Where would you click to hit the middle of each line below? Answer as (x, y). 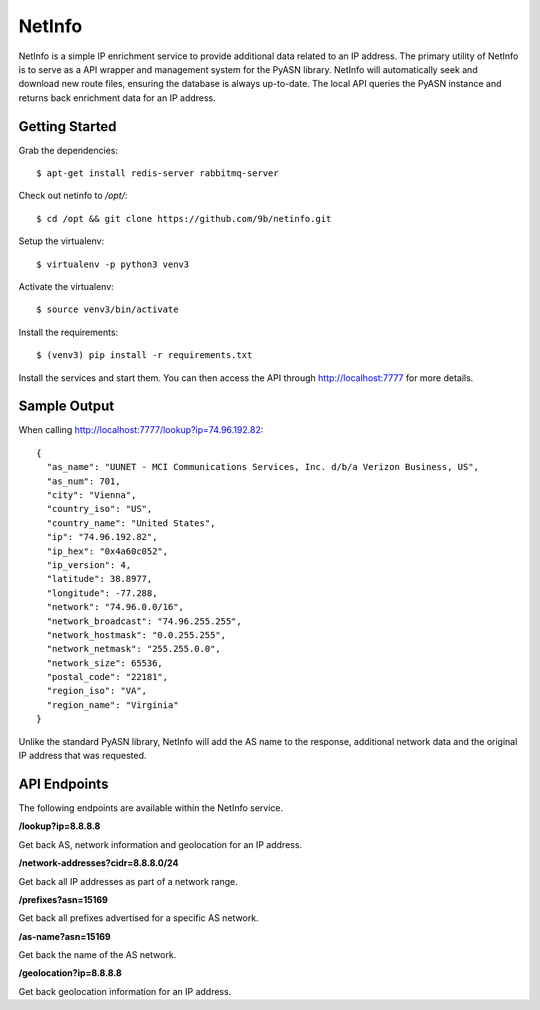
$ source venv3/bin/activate (107, 309)
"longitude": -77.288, (102, 593)
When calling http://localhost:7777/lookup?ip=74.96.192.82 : (141, 430)
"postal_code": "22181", (107, 677)
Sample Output (66, 406)
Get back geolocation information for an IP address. (125, 991)
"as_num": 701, (83, 481)
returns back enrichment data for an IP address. (117, 97)
